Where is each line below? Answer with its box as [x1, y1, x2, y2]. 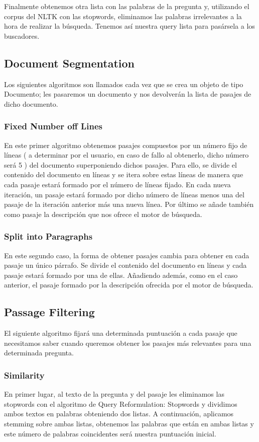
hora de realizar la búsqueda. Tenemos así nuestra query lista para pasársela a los [4, 21, 255, 31]
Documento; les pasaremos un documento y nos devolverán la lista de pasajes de [4, 89, 251, 99]
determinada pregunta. [4, 347, 74, 358]
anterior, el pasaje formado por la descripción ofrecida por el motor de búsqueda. [4, 279, 253, 290]
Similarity [4, 369, 45, 381]
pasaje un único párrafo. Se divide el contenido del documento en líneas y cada [4, 260, 247, 270]
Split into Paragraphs [4, 230, 93, 243]
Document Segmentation [4, 55, 135, 70]
